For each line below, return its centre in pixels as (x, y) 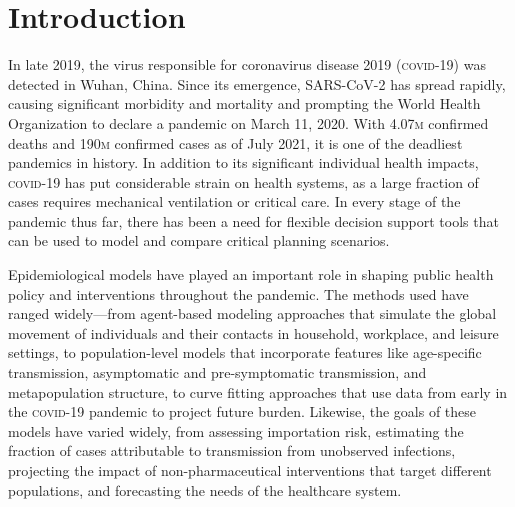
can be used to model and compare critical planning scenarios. (199, 240)
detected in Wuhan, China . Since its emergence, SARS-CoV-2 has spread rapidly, (257, 83)
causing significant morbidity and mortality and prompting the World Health (244, 103)
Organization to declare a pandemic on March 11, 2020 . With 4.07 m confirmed (248, 122)
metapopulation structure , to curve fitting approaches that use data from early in (258, 391)
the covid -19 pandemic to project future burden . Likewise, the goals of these (242, 411)
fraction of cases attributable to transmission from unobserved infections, (232, 450)
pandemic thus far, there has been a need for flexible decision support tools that (253, 220)
